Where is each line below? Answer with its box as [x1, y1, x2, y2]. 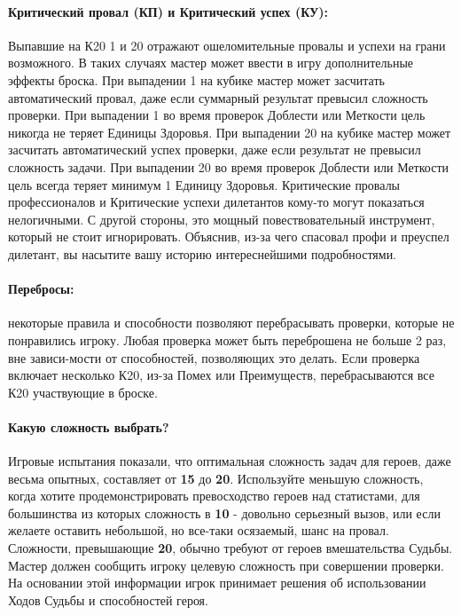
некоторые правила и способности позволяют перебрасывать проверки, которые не [8, 313, 455, 332]
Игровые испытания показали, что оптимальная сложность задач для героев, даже [8, 452, 451, 470]
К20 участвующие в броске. [8, 382, 158, 401]
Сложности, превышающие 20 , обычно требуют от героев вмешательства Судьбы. [8, 539, 453, 557]
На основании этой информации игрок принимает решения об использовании [8, 573, 426, 592]
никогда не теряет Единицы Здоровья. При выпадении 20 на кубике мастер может [8, 122, 451, 141]
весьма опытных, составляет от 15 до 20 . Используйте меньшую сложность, [8, 469, 424, 487]
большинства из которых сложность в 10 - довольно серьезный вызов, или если [8, 503, 441, 522]
